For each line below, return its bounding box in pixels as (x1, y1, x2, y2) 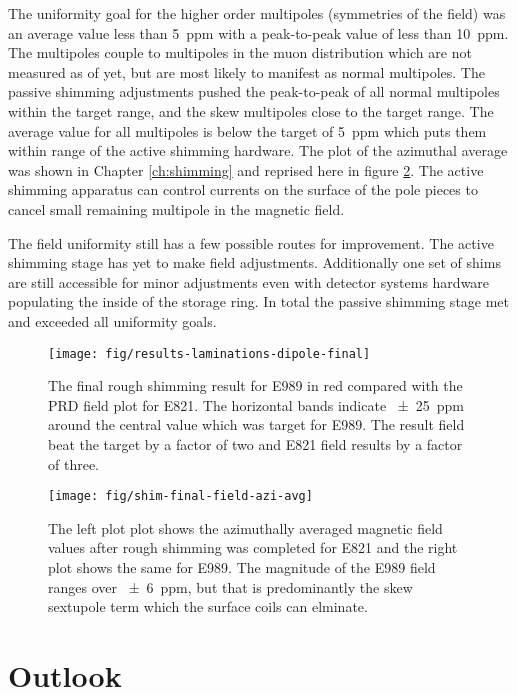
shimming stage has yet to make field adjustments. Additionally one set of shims (8, 252, 501, 273)
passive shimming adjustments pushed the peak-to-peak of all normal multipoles (8, 81, 500, 102)
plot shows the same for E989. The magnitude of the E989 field (48, 556, 436, 577)
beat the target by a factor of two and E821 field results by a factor (48, 433, 463, 454)
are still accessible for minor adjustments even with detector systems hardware (8, 271, 490, 292)
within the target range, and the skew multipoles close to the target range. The (8, 100, 494, 121)
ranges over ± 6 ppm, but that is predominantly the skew (48, 576, 413, 597)
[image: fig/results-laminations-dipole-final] (48, 346, 371, 361)
